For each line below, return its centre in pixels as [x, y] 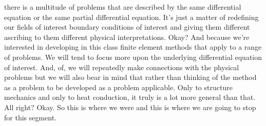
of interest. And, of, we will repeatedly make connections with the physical [122, 67]
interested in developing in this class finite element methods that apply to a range [133, 47]
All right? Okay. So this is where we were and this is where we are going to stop [130, 107]
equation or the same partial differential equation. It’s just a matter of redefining [131, 17]
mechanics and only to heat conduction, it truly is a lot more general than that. [130, 97]
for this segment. [31, 117]
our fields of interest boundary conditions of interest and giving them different [127, 27]
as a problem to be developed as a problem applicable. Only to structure [118, 87]
